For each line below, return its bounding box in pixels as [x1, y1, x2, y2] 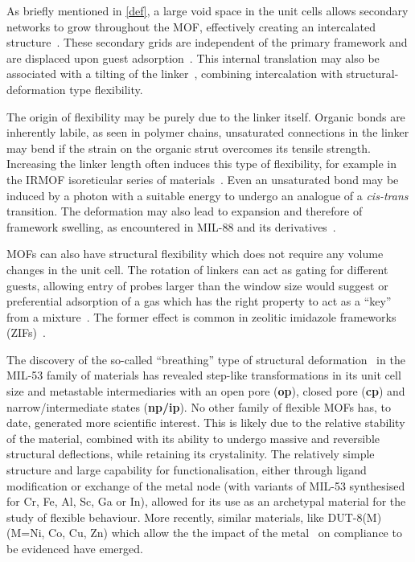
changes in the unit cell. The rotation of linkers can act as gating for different [6, 260, 388, 277]
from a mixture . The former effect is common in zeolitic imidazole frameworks [6, 308, 397, 325]
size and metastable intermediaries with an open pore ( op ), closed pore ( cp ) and [6, 383, 405, 400]
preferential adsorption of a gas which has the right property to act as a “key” [6, 293, 392, 310]
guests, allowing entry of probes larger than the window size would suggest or [6, 277, 388, 293]
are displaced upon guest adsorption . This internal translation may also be [6, 49, 380, 66]
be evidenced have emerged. [6, 540, 143, 556]
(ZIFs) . [6, 324, 46, 341]
